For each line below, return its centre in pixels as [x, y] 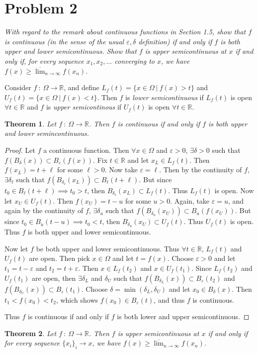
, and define [82, 87]
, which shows [77, 299]
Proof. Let [20, 150]
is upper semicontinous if [84, 107]
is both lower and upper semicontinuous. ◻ [183, 316]
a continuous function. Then [86, 150]
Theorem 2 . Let [31, 333]
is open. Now [234, 190]
